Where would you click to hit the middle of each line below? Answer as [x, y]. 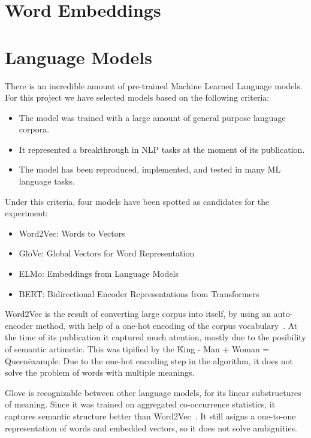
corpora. [34, 129]
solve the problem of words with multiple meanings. [100, 372]
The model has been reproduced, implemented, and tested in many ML [150, 169]
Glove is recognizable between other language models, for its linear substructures [153, 392]
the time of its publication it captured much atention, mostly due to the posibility [155, 337]
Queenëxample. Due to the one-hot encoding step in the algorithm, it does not [149, 360]
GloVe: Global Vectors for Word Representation [107, 253]
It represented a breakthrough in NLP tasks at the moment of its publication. [162, 149]
